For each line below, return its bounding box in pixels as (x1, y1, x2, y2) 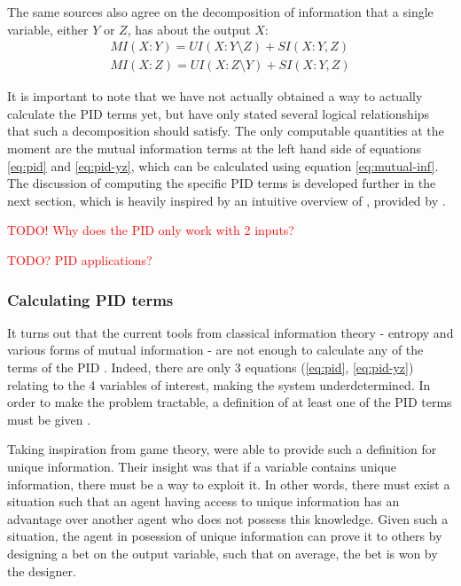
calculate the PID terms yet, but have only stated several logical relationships (7, 104, 430, 122)
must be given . (7, 410, 91, 428)
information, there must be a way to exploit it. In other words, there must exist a (7, 474, 450, 493)
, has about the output (127, 20, 251, 38)
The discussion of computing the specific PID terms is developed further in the (7, 174, 436, 192)
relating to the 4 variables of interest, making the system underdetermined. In (7, 375, 431, 394)
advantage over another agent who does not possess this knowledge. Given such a (7, 509, 449, 527)
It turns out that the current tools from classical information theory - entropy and (7, 323, 454, 341)
